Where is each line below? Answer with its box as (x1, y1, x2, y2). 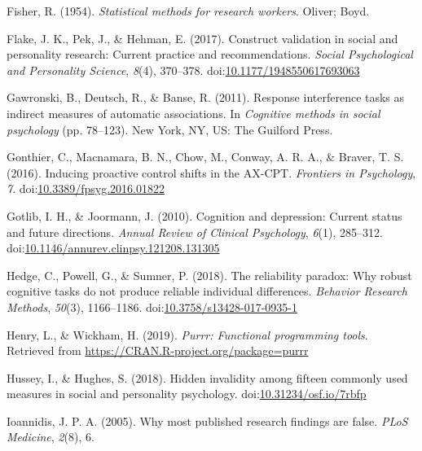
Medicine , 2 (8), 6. (7, 428, 95, 445)
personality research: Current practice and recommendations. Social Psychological (7, 46, 413, 63)
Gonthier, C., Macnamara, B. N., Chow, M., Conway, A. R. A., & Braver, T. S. (7, 148, 404, 165)
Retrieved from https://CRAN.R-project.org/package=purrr (7, 342, 309, 359)
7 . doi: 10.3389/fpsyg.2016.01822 (7, 180, 165, 197)
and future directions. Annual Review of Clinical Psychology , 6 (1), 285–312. (7, 223, 383, 240)
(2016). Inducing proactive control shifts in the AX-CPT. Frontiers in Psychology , (7, 164, 416, 181)
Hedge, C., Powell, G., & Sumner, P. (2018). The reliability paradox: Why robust (7, 266, 412, 283)
